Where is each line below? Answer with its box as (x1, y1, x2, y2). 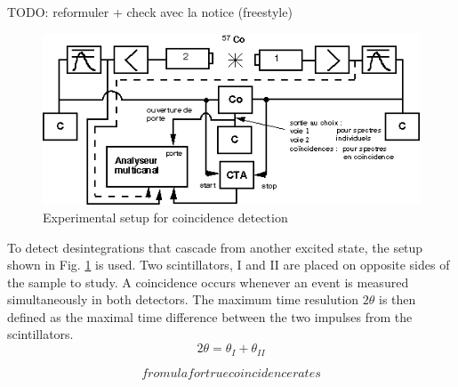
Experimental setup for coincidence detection (43, 207, 288, 226)
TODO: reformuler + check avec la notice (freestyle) (7, 3, 293, 20)
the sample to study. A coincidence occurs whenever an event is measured (7, 272, 409, 291)
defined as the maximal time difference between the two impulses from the (7, 307, 413, 326)
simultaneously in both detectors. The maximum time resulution (7, 290, 359, 309)
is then (379, 290, 416, 309)
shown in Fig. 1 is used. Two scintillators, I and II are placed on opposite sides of (7, 255, 450, 274)
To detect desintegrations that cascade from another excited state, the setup (7, 238, 423, 256)
